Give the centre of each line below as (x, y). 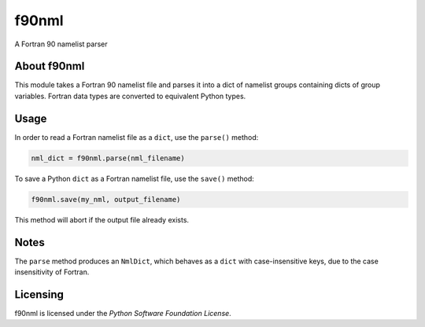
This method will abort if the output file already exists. (102, 219)
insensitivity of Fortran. (52, 272)
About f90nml (50, 66)
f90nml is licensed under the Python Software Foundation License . (123, 313)
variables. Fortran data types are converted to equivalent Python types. (130, 96)
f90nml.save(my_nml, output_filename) (106, 199)
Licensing (39, 294)
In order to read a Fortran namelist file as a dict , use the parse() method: (137, 137)
